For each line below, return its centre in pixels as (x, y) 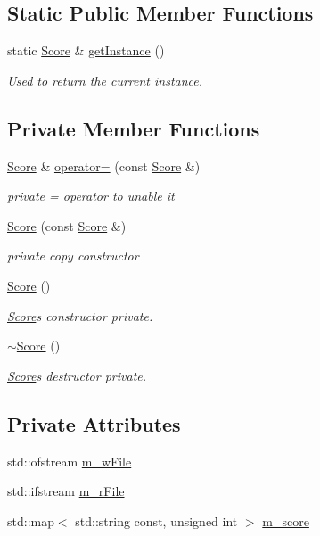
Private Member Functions (134, 128)
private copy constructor (73, 256)
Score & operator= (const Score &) (104, 165)
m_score (286, 520)
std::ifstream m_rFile (66, 491)
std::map (31, 520)
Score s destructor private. (77, 375)
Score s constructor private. (80, 315)
